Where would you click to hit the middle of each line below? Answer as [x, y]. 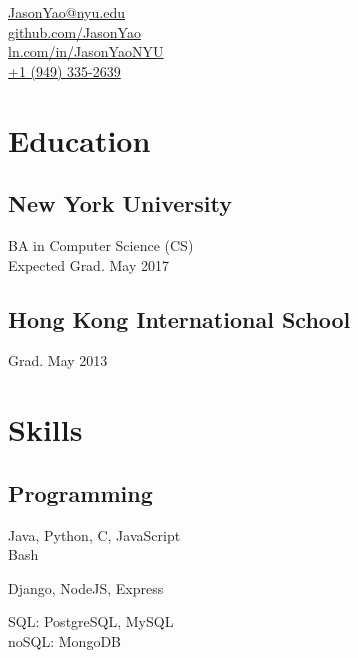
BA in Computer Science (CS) [101, 244]
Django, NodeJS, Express [86, 587]
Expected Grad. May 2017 [88, 264]
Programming [80, 492]
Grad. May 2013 [58, 360]
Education [79, 139]
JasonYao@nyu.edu [66, 12]
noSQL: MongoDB [64, 640]
